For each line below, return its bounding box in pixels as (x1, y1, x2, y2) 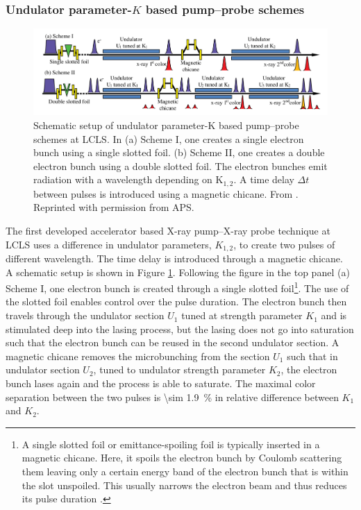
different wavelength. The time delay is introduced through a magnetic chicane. (6, 251, 343, 266)
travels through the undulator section (6, 308, 165, 323)
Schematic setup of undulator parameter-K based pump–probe (33, 117, 299, 132)
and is (321, 308, 347, 323)
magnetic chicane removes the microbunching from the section (6, 348, 270, 363)
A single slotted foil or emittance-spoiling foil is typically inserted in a (22, 436, 320, 451)
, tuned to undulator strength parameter (93, 362, 266, 377)
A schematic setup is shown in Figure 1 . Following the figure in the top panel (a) (6, 264, 350, 279)
